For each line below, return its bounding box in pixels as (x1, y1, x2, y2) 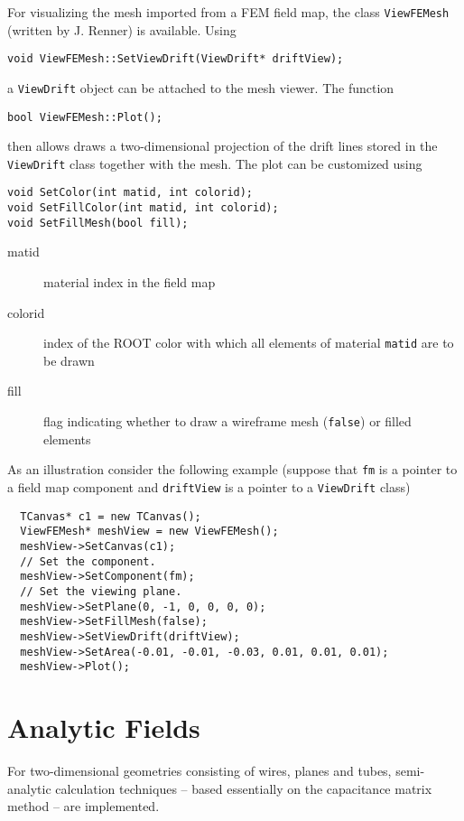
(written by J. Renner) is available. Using (7, 20, 237, 39)
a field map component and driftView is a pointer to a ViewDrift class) (7, 477, 411, 496)
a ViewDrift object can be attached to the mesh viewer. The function (7, 78, 394, 97)
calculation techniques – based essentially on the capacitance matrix (55, 779, 432, 798)
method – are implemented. (7, 797, 160, 816)
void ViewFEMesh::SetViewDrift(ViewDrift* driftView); (7, 52, 344, 66)
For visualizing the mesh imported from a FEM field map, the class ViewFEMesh (7, 3, 450, 21)
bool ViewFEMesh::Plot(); (7, 110, 162, 124)
